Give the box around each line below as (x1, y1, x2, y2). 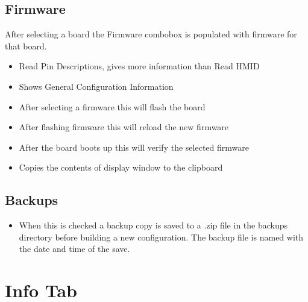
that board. (5, 39, 47, 52)
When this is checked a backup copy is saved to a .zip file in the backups (19, 219, 288, 231)
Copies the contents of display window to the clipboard (19, 161, 223, 174)
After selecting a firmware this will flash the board (19, 100, 206, 113)
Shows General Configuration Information (19, 80, 174, 92)
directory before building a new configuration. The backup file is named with (19, 230, 304, 243)
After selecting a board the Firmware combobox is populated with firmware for (5, 28, 297, 40)
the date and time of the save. (19, 242, 130, 255)
